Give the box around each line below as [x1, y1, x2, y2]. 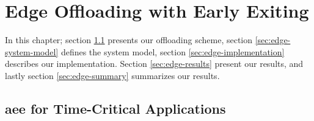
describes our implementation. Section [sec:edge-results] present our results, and [5, 57, 304, 70]
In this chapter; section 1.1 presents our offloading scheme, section [5, 33, 253, 46]
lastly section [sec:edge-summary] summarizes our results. [5, 69, 220, 81]
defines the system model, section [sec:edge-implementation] [60, 45, 285, 58]
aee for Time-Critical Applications [5, 99, 226, 117]
